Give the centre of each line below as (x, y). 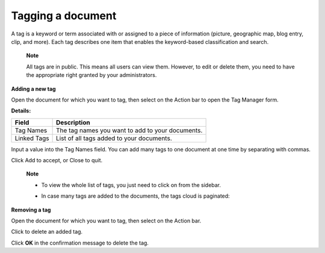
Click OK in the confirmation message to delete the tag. (80, 243)
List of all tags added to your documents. (114, 138)
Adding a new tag (34, 89)
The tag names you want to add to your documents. (129, 130)
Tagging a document (64, 16)
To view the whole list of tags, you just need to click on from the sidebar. (131, 185)
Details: (21, 111)
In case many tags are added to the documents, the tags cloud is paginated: (135, 196)
